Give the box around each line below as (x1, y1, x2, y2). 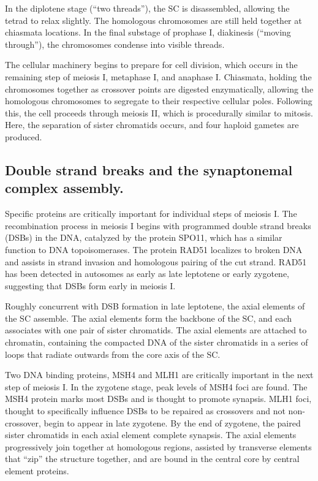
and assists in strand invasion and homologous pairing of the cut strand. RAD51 (5, 255, 307, 268)
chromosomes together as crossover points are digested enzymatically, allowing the (5, 82, 314, 95)
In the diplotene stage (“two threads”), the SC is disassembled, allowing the (5, 2, 290, 14)
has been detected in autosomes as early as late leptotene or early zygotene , (5, 267, 290, 280)
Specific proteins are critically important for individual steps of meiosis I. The (5, 207, 297, 220)
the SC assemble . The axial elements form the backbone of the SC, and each (5, 311, 292, 324)
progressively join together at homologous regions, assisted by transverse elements (5, 440, 312, 453)
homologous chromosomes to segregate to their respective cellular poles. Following (5, 94, 312, 107)
